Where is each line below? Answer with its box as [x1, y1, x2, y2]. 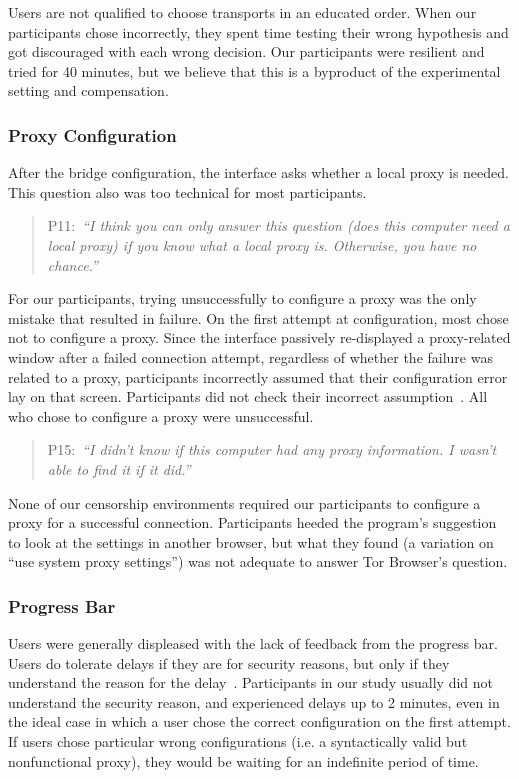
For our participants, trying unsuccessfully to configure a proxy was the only [8, 288, 477, 309]
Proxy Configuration [8, 122, 177, 147]
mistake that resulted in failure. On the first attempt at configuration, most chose [8, 307, 509, 328]
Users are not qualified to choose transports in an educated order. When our [8, 2, 477, 22]
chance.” [47, 254, 98, 275]
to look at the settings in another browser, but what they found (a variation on [8, 531, 494, 552]
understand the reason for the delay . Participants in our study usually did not [8, 672, 494, 693]
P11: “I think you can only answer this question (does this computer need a [47, 215, 510, 236]
